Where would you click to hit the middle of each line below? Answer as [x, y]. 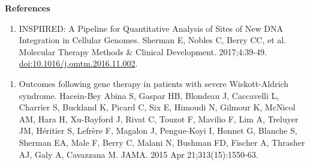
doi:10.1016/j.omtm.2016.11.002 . [78, 63]
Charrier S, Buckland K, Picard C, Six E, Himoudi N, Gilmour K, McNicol [157, 107]
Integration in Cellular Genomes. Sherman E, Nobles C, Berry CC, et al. [153, 40]
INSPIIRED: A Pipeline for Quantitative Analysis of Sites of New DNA [151, 28]
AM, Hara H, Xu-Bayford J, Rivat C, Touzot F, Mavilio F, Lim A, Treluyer [159, 118]
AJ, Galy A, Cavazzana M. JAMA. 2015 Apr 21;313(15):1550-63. [139, 154]
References [28, 8]
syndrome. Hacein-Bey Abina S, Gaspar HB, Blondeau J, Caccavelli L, [149, 95]
